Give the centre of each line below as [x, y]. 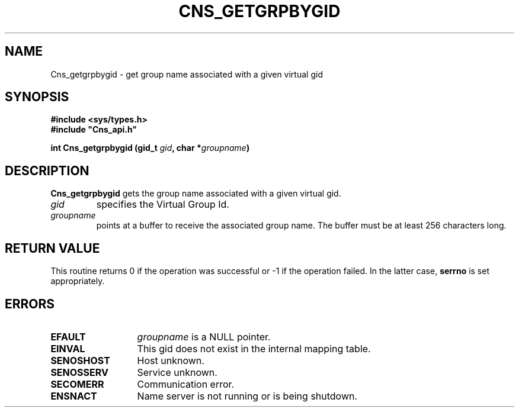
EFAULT [68, 337]
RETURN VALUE [52, 248]
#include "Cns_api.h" [94, 130]
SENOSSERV [79, 372]
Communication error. [186, 384]
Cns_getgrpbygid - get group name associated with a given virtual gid [187, 74]
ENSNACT [74, 396]
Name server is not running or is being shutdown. [247, 396]
